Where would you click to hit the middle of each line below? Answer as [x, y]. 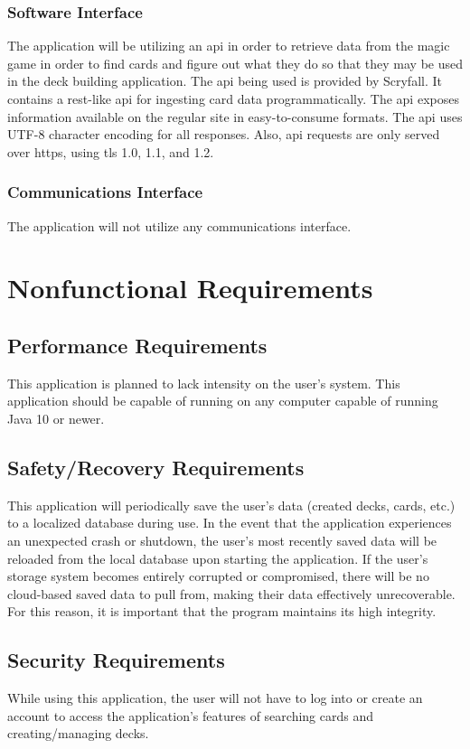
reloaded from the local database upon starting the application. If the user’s [218, 558]
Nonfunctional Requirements [190, 288]
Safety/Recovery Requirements [156, 467]
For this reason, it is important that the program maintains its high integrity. [222, 611]
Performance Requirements [137, 345]
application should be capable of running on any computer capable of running [223, 401]
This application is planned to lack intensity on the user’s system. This [204, 383]
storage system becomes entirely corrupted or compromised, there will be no [218, 576]
